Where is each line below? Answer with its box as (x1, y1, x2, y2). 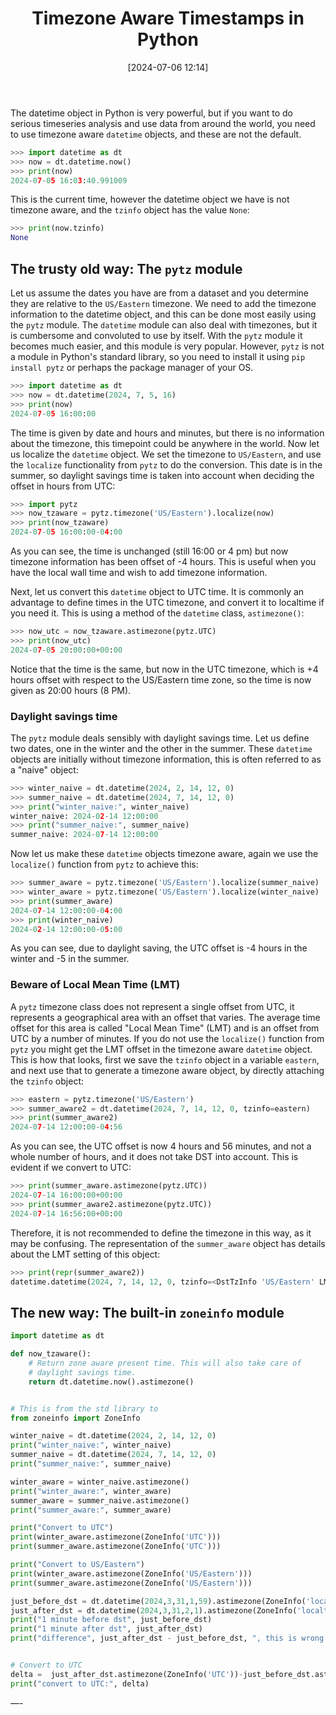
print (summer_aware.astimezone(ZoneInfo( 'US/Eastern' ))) (10, 1578, 253, 1588)
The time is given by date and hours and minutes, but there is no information (10, 427, 325, 439)
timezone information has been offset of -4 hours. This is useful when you (10, 556, 317, 567)
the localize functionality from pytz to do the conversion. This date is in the (10, 458, 323, 471)
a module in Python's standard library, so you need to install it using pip (10, 351, 306, 362)
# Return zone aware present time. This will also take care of (28, 1358, 302, 1369)
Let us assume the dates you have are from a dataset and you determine (10, 287, 310, 299)
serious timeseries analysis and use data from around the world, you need (10, 117, 316, 129)
